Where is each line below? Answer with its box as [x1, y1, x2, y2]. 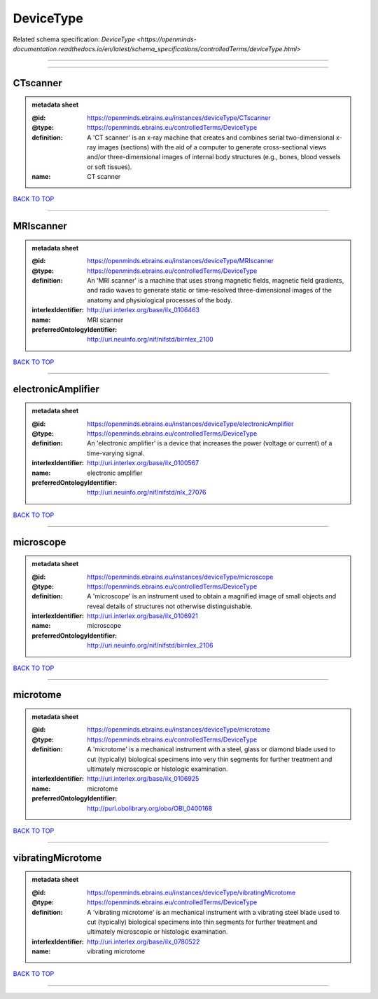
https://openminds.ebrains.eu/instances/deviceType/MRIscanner [87, 257, 274, 265]
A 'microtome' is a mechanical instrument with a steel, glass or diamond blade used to [87, 745, 335, 753]
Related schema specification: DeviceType [13, 35, 136, 43]
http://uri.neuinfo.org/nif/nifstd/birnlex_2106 [87, 641, 213, 650]
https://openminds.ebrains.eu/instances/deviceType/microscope [87, 572, 274, 581]
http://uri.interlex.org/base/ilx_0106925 [87, 775, 199, 783]
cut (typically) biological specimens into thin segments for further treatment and [87, 918, 318, 926]
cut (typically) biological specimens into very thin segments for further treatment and [87, 755, 332, 763]
